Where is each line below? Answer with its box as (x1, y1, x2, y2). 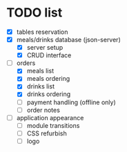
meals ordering (26, 75, 70, 83)
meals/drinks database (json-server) (16, 36, 121, 44)
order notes (26, 106, 60, 114)
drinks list (26, 82, 55, 91)
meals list (26, 67, 55, 75)
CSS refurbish (26, 129, 67, 137)
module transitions (26, 121, 80, 129)
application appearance (16, 113, 84, 122)
